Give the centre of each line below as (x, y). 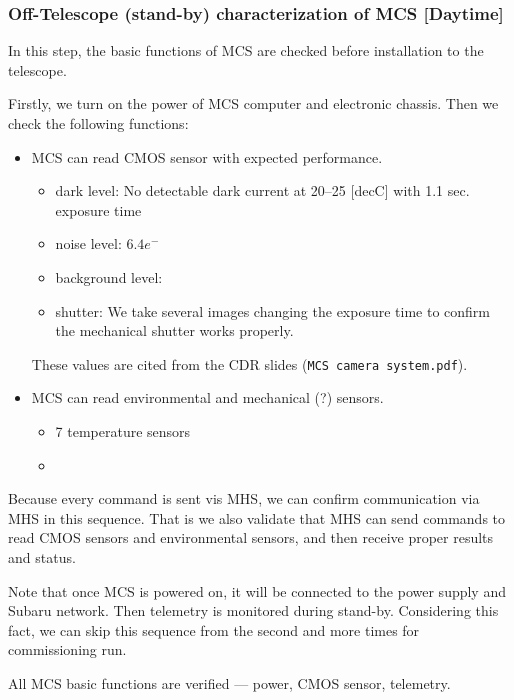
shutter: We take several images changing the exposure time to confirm (273, 310)
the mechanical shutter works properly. (174, 330)
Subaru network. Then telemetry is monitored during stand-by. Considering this (253, 610)
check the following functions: (98, 123)
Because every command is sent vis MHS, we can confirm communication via (244, 498)
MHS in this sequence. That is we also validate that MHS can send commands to (257, 517)
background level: (109, 276)
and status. (42, 556)
